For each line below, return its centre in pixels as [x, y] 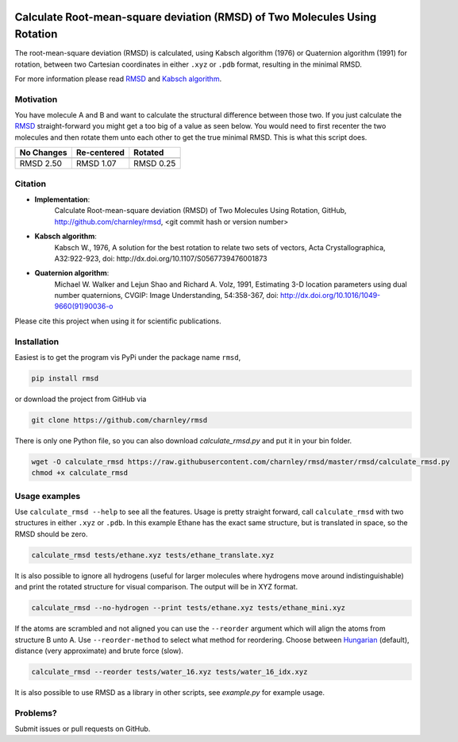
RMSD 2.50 [41, 164]
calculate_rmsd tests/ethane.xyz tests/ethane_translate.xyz [153, 555]
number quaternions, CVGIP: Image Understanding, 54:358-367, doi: [167, 296]
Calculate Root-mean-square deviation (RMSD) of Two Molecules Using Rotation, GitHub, [200, 211]
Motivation [36, 99]
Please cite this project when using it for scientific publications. [118, 321]
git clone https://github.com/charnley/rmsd [119, 420]
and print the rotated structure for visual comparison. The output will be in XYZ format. [156, 587]
